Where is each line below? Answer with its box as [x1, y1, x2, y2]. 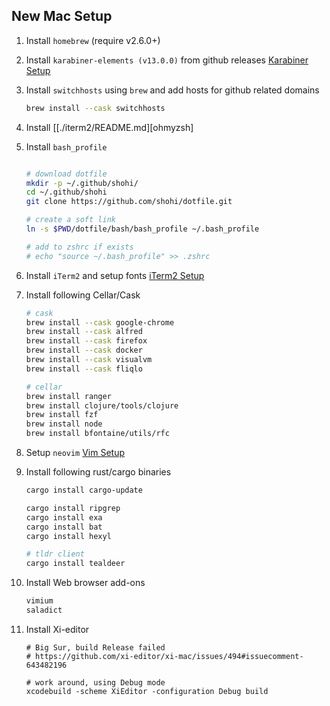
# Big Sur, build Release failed [25, 642, 166, 653]
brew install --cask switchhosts [25, 103, 166, 113]
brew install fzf [25, 410, 99, 420]
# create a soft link [25, 215, 116, 225]
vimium [25, 596, 54, 606]
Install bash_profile [25, 140, 108, 153]
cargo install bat [25, 522, 103, 532]
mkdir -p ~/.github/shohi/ [25, 178, 139, 188]
